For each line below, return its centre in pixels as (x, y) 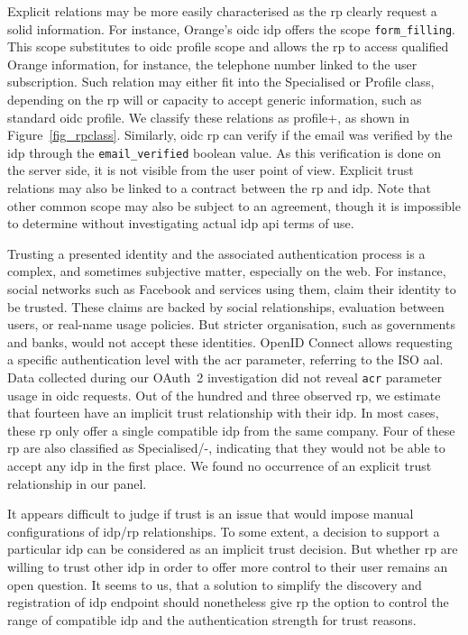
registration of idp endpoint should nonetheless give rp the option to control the (228, 602)
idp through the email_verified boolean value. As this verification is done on (224, 152)
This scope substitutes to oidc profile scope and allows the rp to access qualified (228, 46)
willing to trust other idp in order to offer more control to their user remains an (228, 566)
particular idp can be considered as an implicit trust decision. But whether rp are (233, 549)
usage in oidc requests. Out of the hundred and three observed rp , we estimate (224, 395)
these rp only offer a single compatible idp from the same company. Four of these (231, 430)
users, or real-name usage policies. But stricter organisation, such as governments (231, 324)
